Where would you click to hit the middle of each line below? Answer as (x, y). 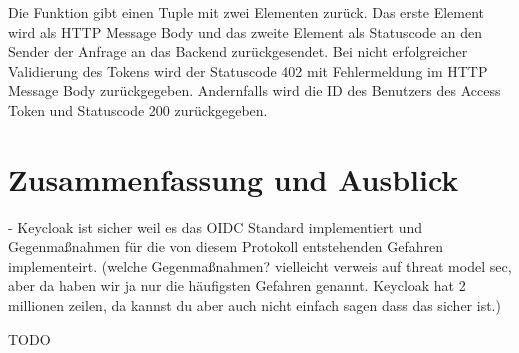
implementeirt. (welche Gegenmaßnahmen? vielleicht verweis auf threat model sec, (260, 265)
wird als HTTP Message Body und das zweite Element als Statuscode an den (245, 31)
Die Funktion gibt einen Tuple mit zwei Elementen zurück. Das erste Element (246, 12)
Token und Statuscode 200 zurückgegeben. (138, 109)
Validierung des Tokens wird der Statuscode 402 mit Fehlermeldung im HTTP (248, 70)
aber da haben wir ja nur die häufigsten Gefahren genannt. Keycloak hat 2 (237, 285)
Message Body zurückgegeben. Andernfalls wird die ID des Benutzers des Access (254, 90)
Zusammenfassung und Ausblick (233, 178)
